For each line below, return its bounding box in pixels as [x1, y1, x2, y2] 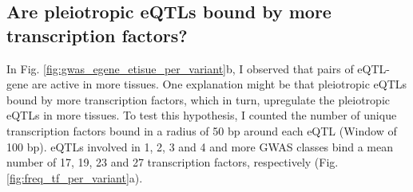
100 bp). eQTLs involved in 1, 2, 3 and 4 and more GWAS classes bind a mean [6, 138, 394, 155]
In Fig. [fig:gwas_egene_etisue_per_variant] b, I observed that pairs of [6, 60, 354, 76]
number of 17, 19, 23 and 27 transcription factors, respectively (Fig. [6, 154, 339, 170]
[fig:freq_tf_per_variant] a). [6, 169, 143, 186]
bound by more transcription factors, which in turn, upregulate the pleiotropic [6, 91, 391, 108]
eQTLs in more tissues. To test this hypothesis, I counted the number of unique [6, 107, 397, 123]
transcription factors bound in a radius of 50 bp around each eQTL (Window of [6, 122, 397, 139]
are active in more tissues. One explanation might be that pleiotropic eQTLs [31, 76, 407, 92]
